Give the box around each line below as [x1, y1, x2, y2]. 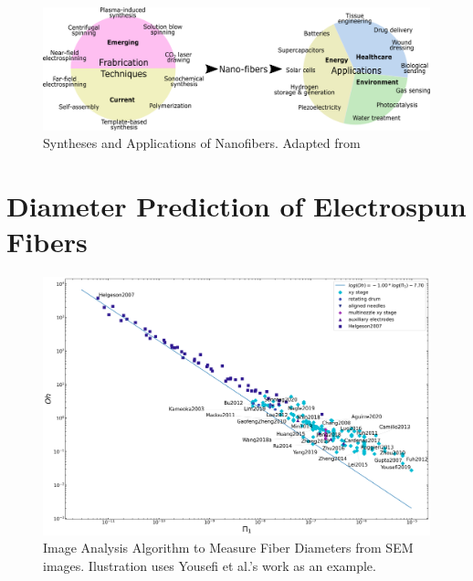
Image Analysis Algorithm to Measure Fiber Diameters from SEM [43, 538, 414, 557]
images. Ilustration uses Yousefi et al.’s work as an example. [43, 556, 376, 576]
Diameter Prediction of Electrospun [6, 186, 467, 224]
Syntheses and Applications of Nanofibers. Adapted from [43, 133, 361, 153]
